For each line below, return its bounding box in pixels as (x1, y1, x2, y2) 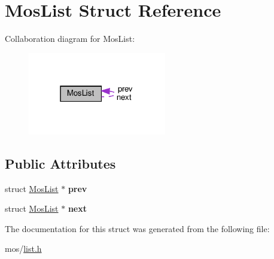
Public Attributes (5, 154, 116, 172)
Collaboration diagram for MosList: (5, 32, 135, 45)
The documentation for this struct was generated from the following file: (5, 222, 270, 234)
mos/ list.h (5, 242, 42, 255)
